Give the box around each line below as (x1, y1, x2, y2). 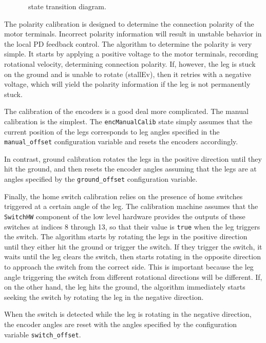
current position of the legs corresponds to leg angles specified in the (4, 126, 220, 137)
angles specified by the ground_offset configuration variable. (4, 174, 198, 184)
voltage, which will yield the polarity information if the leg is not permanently (4, 79, 251, 89)
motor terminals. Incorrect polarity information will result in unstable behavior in (4, 28, 262, 39)
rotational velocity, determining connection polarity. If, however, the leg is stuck (4, 58, 256, 69)
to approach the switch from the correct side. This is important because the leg (4, 261, 254, 272)
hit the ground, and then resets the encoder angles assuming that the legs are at (4, 163, 257, 174)
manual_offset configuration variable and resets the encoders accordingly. (4, 136, 238, 147)
